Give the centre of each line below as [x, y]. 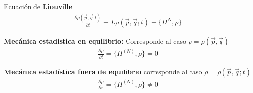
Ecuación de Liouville [38, 6]
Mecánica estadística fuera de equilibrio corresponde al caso [103, 71]
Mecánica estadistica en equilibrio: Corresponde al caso [95, 40]
